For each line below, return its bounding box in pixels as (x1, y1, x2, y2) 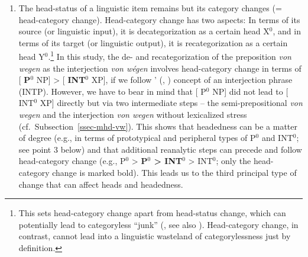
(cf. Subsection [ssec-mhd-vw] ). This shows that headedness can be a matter (18, 120, 297, 132)
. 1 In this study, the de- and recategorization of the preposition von (48, 49, 291, 63)
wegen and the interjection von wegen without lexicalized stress (18, 108, 247, 120)
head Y (18, 50, 45, 63)
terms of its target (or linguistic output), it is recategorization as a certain (18, 36, 288, 49)
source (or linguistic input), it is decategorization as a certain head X (18, 25, 270, 37)
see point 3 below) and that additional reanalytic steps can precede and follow (18, 143, 302, 155)
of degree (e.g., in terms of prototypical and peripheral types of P (18, 131, 256, 144)
